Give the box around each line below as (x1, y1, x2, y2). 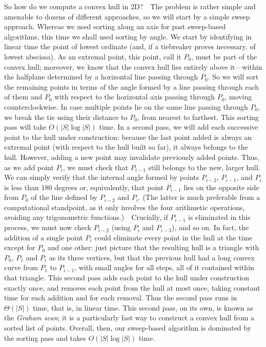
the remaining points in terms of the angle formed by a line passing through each (4, 81, 259, 92)
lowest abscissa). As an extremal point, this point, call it (4, 51, 181, 62)
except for (4, 242, 35, 253)
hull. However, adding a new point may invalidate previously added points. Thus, (4, 151, 259, 162)
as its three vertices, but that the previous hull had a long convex (49, 252, 255, 262)
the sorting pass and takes (4, 332, 86, 343)
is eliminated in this (188, 212, 251, 222)
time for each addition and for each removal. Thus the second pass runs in (4, 292, 237, 303)
